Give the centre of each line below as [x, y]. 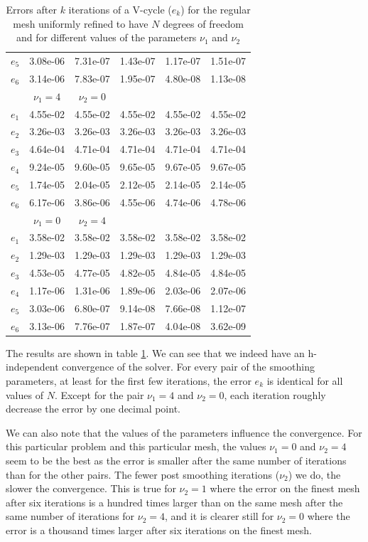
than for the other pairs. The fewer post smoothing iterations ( [143, 474]
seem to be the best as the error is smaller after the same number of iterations [176, 460]
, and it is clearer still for [220, 516]
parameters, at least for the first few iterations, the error [129, 380]
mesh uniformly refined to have [81, 23]
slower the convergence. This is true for [91, 488]
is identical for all [305, 380]
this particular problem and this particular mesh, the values [136, 446]
